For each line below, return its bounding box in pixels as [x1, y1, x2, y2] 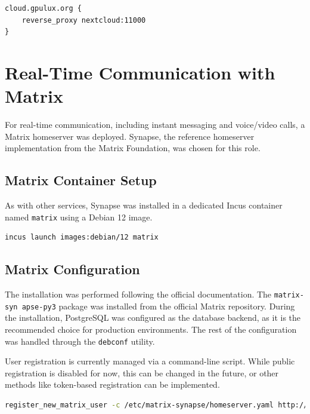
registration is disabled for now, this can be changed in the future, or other [5, 366, 279, 379]
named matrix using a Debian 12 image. [5, 210, 153, 223]
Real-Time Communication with [5, 60, 275, 84]
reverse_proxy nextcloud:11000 [21, 16, 146, 24]
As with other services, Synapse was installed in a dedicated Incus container [5, 199, 283, 211]
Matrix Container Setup [5, 171, 157, 189]
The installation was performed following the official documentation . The [5, 288, 272, 300]
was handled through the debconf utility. [5, 335, 155, 347]
